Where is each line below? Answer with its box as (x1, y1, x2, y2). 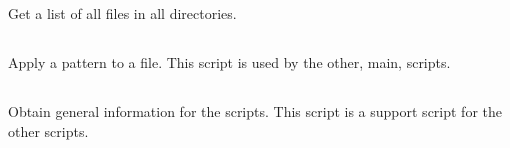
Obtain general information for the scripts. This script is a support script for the (8, 101, 503, 122)
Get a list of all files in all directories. (8, 3, 237, 24)
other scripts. (8, 120, 89, 141)
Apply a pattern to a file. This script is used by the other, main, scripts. (8, 52, 451, 73)
